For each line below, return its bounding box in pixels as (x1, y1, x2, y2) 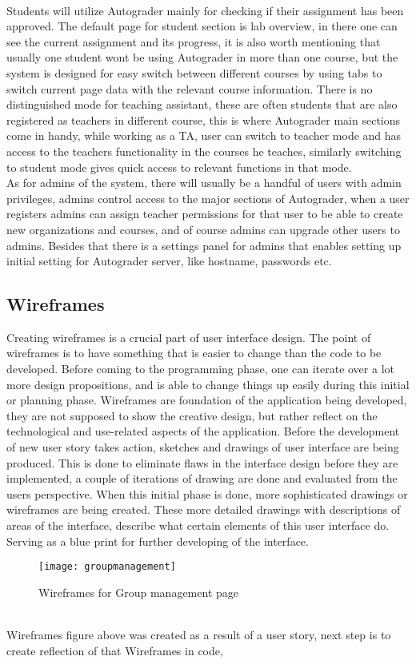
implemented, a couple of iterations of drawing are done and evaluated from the (6, 470, 398, 487)
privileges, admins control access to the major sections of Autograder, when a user (6, 189, 410, 206)
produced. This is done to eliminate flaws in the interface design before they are (6, 454, 398, 471)
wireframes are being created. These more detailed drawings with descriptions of (6, 501, 401, 518)
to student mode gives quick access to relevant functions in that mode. (6, 158, 352, 175)
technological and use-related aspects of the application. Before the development (6, 423, 400, 439)
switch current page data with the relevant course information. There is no (6, 80, 373, 97)
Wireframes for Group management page (38, 583, 238, 600)
